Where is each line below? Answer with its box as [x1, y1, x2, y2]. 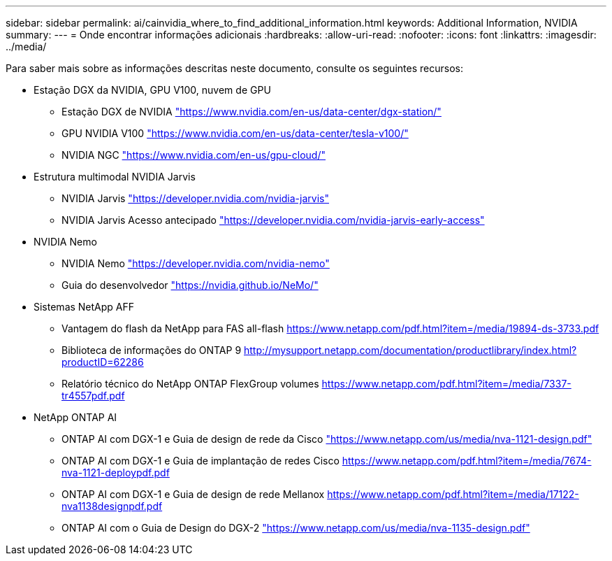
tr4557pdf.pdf [61, 390, 125, 402]
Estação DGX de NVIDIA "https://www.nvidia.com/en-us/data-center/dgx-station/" [61, 106, 442, 118]
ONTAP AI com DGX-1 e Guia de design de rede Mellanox [61, 488, 325, 500]
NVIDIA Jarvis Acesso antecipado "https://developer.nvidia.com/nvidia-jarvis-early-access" [61, 214, 485, 226]
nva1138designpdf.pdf [61, 500, 163, 512]
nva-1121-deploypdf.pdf [61, 467, 170, 478]
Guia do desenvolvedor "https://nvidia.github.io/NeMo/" [61, 279, 319, 291]
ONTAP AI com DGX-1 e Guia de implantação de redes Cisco [61, 455, 340, 467]
